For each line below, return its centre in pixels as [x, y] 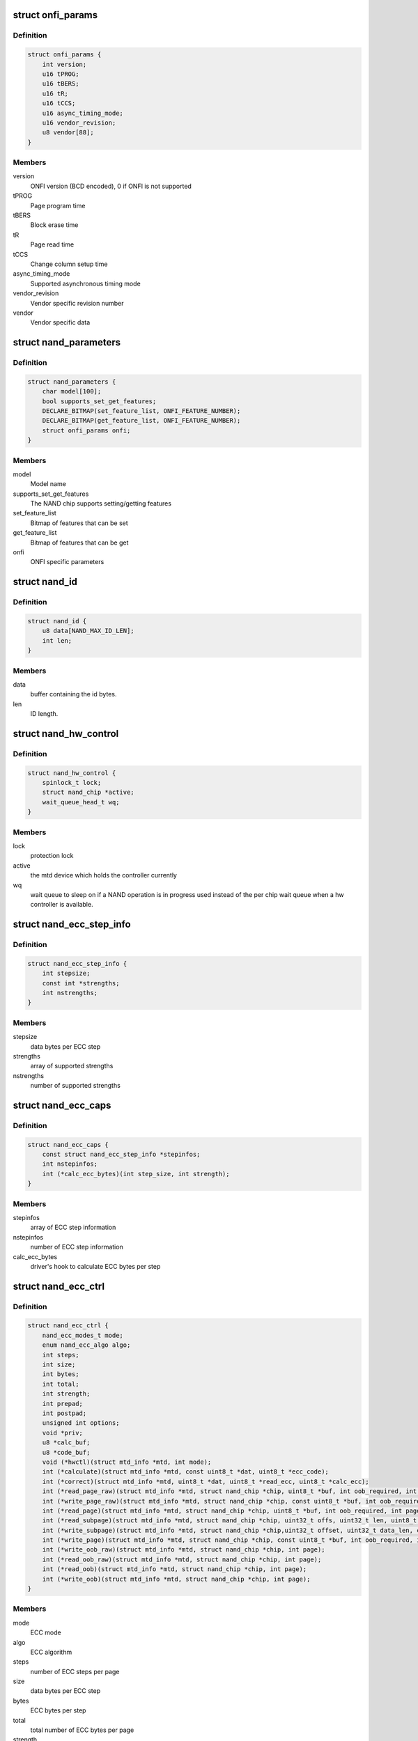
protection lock [52, 856]
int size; [59, 1365]
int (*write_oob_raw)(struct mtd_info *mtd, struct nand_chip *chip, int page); [184, 1550]
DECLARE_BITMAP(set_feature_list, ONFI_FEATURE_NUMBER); [141, 411]
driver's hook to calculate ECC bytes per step [95, 1266]
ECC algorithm [51, 1652]
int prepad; [63, 1404]
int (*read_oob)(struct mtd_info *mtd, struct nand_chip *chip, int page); [175, 1569]
